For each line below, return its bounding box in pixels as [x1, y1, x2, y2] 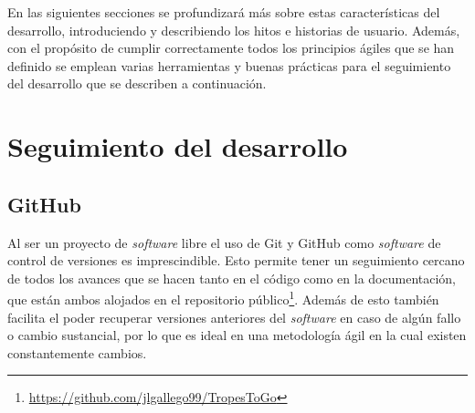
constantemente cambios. [7, 343, 147, 362]
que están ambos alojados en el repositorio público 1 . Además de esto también [7, 287, 439, 308]
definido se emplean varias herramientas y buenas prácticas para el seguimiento [7, 56, 451, 75]
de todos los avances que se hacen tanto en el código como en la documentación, [7, 268, 457, 287]
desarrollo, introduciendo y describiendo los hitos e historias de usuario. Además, [7, 20, 460, 39]
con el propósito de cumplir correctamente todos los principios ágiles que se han [7, 38, 455, 57]
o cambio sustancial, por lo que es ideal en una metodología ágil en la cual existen [7, 325, 467, 345]
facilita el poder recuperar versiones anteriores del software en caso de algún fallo [7, 307, 461, 326]
